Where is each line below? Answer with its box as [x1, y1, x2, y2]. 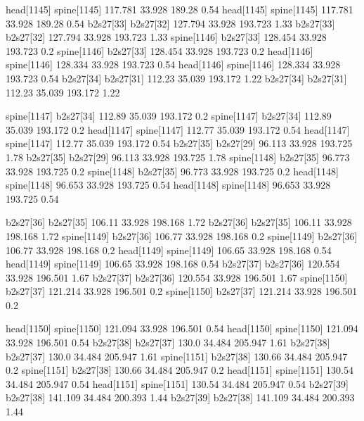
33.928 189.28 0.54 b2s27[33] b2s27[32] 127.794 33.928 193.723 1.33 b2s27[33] [6, 15, 335, 30]
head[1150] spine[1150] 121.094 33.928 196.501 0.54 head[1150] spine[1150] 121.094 [6, 321, 358, 336]
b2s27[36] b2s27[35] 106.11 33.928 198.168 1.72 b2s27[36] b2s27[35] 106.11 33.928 [6, 215, 352, 230]
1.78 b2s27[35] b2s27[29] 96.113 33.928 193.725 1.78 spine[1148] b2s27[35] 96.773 [6, 149, 350, 164]
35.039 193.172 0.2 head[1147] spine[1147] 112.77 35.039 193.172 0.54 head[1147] [6, 122, 350, 137]
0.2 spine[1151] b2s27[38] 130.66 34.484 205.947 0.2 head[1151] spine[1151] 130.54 [6, 363, 353, 377]
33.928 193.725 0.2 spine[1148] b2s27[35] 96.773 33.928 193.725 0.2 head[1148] [6, 163, 339, 178]
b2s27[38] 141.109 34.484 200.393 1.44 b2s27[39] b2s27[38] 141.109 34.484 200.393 [6, 390, 355, 405]
